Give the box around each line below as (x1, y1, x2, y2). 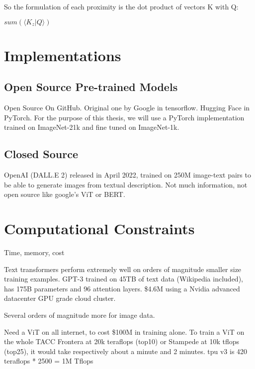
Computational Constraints (4, 218, 195, 239)
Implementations (4, 45, 121, 65)
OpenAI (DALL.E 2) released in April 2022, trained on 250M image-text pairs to (4, 170, 251, 180)
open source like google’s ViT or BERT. (4, 189, 125, 199)
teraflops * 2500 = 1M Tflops (4, 356, 93, 366)
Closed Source (4, 146, 78, 162)
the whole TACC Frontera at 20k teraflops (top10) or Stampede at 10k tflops (4, 336, 240, 347)
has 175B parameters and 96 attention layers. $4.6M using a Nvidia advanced (4, 283, 240, 293)
